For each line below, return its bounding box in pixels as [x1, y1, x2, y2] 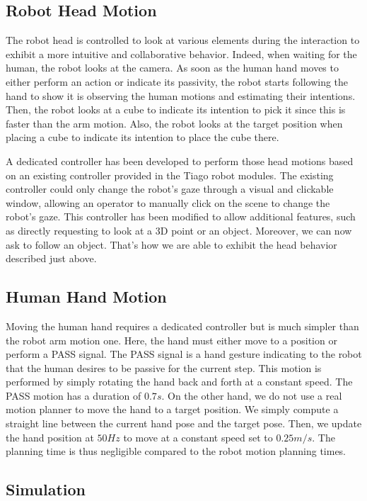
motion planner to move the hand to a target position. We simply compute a [6, 402, 339, 417]
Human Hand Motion [6, 286, 167, 308]
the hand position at [6, 429, 94, 444]
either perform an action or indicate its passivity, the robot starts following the [6, 74, 349, 89]
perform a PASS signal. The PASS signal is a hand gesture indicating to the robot [6, 347, 362, 361]
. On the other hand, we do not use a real [161, 388, 342, 403]
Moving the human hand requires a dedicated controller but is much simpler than [6, 318, 359, 333]
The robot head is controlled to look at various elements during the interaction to [6, 33, 360, 47]
